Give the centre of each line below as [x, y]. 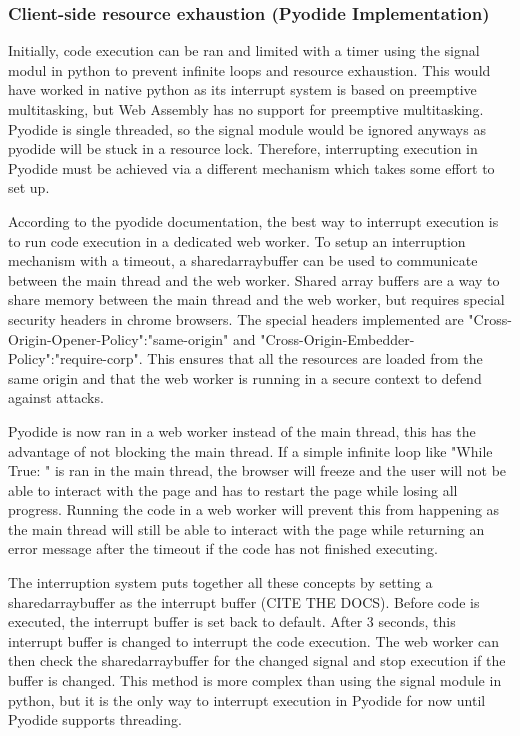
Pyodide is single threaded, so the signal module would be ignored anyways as [247, 128]
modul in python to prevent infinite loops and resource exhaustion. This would [249, 69]
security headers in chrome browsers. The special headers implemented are [236, 318]
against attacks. [56, 397]
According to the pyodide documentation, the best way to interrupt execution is [253, 220]
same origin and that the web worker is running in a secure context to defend [245, 377]
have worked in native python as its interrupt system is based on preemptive [242, 89]
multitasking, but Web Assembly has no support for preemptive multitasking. [246, 109]
